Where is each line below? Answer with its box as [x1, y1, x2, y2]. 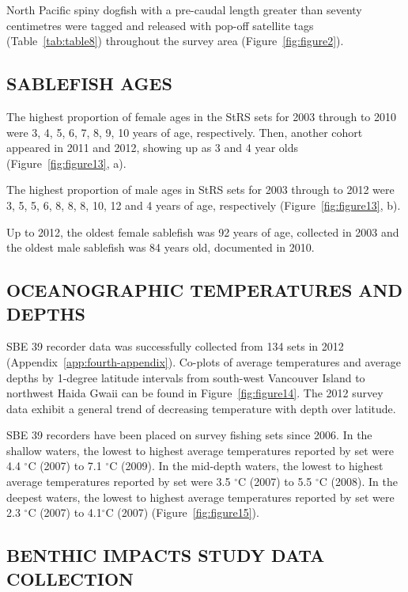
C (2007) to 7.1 [28, 457, 102, 474]
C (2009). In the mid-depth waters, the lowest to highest [109, 457, 383, 474]
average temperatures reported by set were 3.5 [6, 473, 231, 490]
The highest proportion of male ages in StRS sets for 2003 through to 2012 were [6, 181, 395, 198]
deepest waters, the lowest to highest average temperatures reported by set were [6, 488, 395, 505]
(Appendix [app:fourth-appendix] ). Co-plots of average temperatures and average [6, 353, 401, 370]
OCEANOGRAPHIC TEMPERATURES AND [6, 278, 403, 302]
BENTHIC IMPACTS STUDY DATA [6, 543, 325, 567]
